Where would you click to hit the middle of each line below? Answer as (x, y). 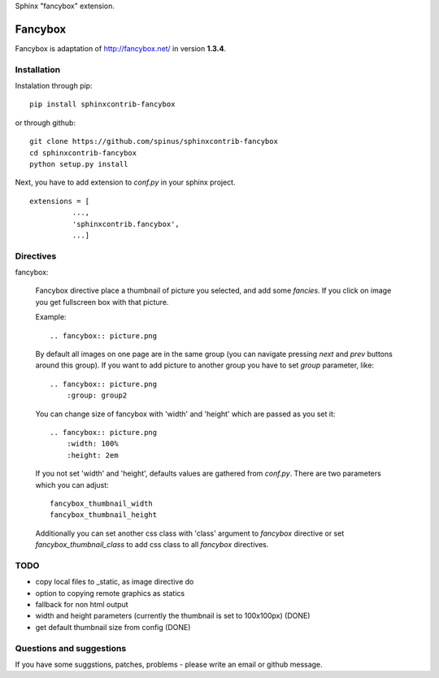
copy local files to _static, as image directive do (115, 582)
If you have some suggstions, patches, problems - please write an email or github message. (169, 664)
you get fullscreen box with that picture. (102, 302)
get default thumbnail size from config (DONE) (113, 627)
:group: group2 (97, 395)
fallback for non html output (82, 605)
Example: (51, 317)
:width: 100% (92, 444)
